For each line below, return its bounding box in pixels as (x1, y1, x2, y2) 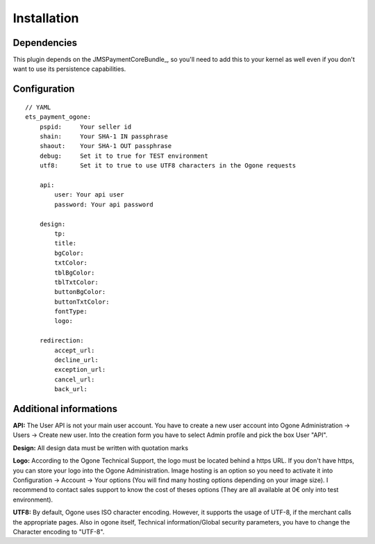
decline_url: (54, 356, 99, 364)
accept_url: (54, 346, 95, 354)
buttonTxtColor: (54, 297, 110, 306)
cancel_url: (54, 375, 95, 384)
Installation (12, 10, 79, 26)
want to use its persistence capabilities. (12, 65, 126, 73)
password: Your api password (54, 200, 154, 208)
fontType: (54, 308, 88, 315)
